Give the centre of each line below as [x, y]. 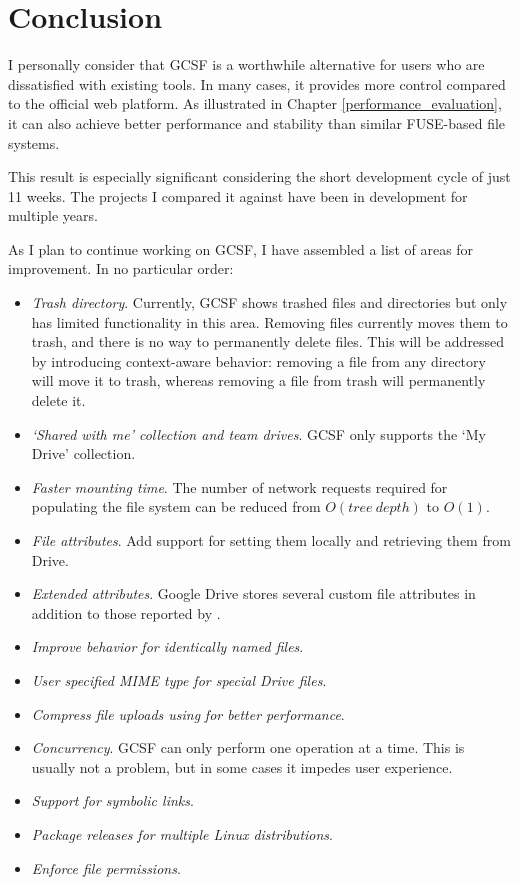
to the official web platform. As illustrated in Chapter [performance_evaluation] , [255, 103]
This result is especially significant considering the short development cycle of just [259, 176]
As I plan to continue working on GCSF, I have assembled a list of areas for [241, 248]
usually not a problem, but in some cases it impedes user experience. [242, 766]
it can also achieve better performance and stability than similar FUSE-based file [257, 122]
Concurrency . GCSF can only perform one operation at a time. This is [248, 747]
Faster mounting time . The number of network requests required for [239, 486]
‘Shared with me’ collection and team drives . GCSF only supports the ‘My [258, 433]
